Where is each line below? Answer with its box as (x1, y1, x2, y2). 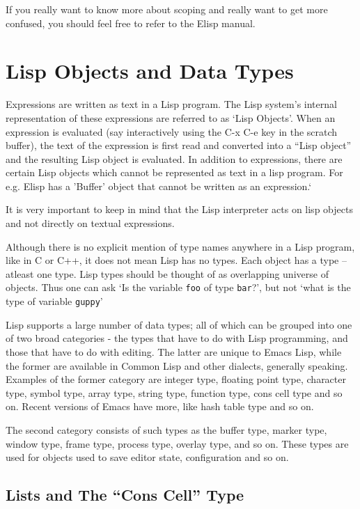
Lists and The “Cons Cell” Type (6, 484, 244, 506)
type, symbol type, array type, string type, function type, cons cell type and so (6, 385, 343, 400)
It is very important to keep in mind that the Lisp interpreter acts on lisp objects (6, 202, 353, 217)
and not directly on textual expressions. (6, 216, 175, 230)
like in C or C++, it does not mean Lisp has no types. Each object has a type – (6, 253, 347, 267)
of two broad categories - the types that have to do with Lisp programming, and (6, 331, 348, 345)
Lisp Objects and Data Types (6, 56, 294, 85)
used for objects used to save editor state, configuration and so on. (6, 450, 289, 464)
